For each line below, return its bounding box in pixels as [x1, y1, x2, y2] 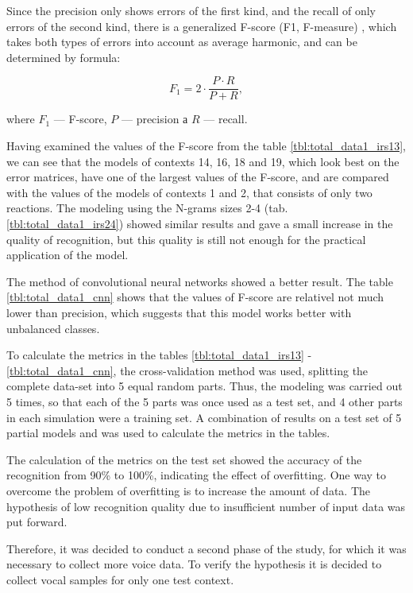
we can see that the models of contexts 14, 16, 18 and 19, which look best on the [6, 153, 399, 169]
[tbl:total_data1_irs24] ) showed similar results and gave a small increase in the [6, 215, 393, 231]
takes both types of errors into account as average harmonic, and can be [6, 33, 357, 50]
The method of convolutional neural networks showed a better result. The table [6, 273, 393, 289]
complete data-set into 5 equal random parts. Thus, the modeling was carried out [6, 378, 403, 394]
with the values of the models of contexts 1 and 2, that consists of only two [6, 184, 372, 200]
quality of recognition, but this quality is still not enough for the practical [6, 231, 366, 247]
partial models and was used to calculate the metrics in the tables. [6, 424, 330, 441]
